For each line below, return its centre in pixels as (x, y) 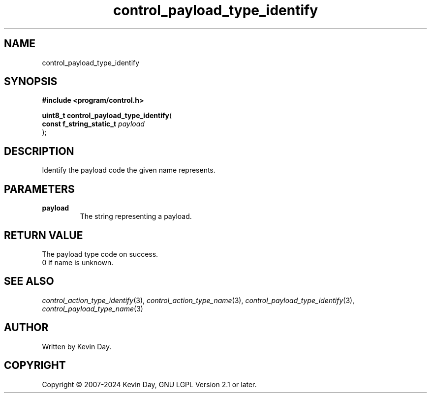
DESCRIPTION (39, 151)
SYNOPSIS (31, 82)
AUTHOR (26, 328)
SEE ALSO (29, 281)
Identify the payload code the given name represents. (129, 170)
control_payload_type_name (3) (92, 308)
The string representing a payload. (136, 216)
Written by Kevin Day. (77, 346)
